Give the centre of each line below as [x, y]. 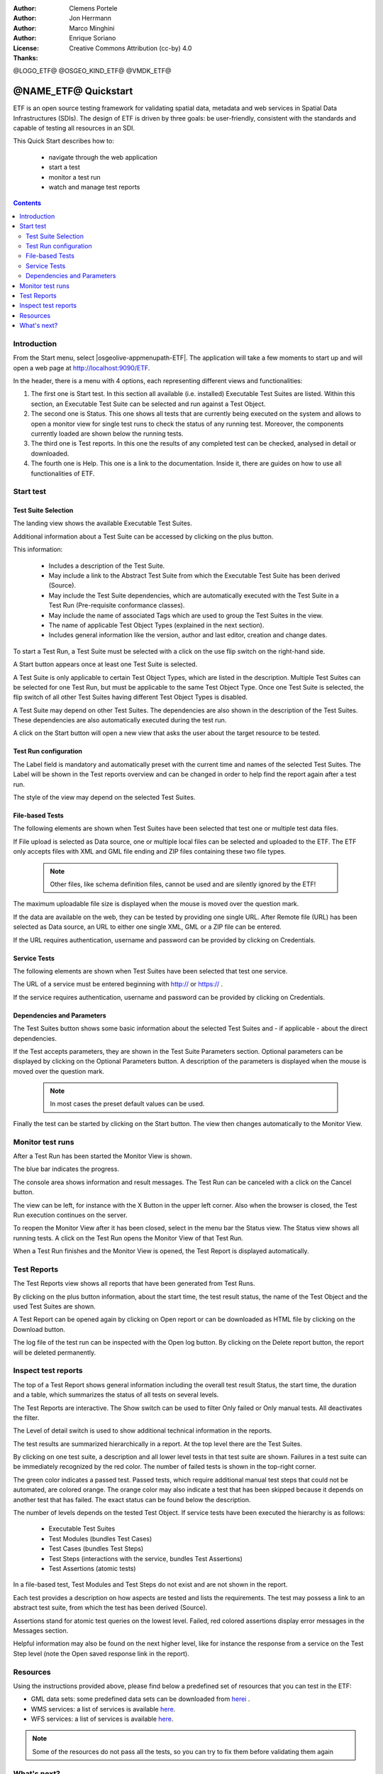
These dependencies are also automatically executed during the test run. [120, 720]
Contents [27, 203]
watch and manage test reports [94, 187]
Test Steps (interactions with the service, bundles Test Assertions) [145, 1558]
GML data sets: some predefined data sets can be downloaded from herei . [140, 1699]
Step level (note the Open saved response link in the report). [101, 1653]
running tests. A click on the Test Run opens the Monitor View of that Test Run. [128, 1238]
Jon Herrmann [90, 18]
